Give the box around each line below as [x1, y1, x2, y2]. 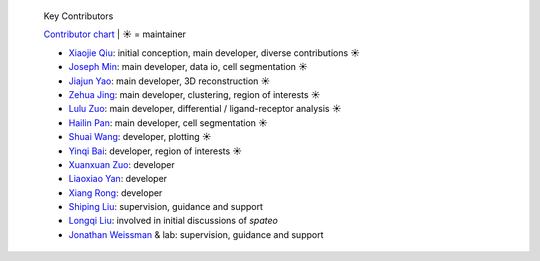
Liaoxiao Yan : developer [68, 173, 168, 185]
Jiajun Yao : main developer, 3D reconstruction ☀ [68, 75, 271, 87]
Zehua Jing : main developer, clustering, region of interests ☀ [68, 88, 321, 100]
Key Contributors [43, 10, 114, 22]
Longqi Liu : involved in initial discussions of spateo [68, 215, 279, 227]
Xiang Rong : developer [68, 186, 163, 199]
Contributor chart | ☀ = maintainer [43, 28, 187, 40]
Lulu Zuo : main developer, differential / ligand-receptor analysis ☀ [68, 103, 342, 115]
